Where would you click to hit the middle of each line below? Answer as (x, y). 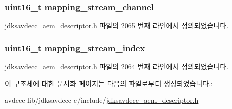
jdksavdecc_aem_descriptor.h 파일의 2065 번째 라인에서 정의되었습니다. (117, 25)
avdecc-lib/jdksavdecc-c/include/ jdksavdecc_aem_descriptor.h (102, 100)
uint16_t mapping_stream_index (75, 47)
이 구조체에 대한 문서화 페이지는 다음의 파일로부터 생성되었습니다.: (109, 83)
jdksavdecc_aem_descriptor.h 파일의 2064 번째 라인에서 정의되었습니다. (117, 67)
